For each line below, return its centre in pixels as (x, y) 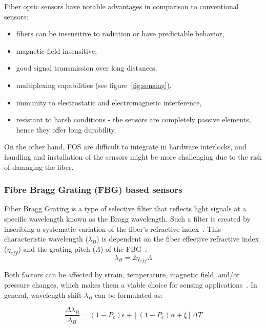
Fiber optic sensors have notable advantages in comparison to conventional (121, 6)
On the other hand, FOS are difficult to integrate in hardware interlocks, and (125, 147)
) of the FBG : (124, 248)
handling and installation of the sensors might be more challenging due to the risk (133, 156)
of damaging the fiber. (39, 167)
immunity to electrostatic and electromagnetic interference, (109, 102)
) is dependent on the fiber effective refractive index (178, 239)
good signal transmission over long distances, (87, 68)
